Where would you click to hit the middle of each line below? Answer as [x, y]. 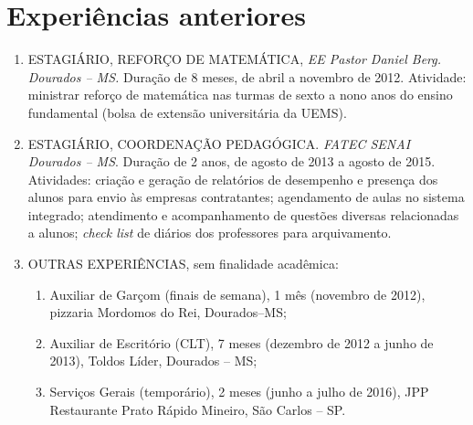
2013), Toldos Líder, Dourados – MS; [153, 361]
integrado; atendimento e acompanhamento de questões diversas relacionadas [243, 214]
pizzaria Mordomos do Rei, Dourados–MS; [168, 312]
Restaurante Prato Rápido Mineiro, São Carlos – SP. [198, 409]
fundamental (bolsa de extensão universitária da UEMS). [187, 112]
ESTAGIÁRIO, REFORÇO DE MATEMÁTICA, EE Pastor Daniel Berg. [235, 59]
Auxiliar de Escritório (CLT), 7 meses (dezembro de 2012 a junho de [242, 342]
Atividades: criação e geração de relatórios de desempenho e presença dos [233, 179]
